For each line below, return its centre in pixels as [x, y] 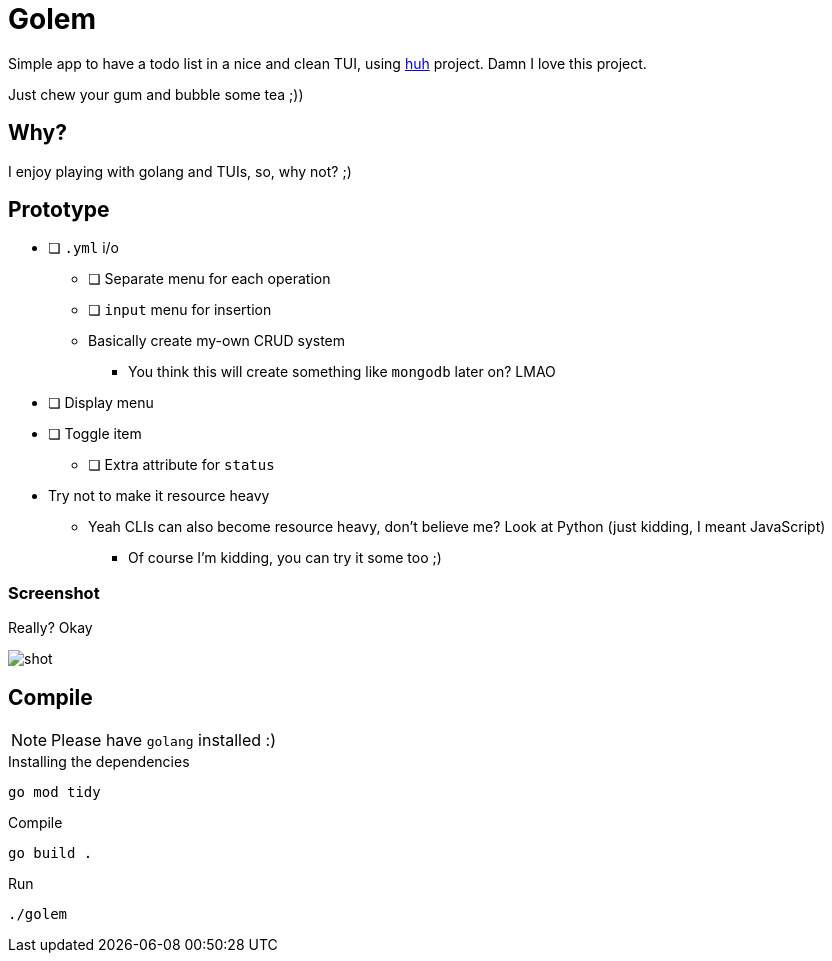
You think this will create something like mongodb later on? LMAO [342, 372]
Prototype [59, 210]
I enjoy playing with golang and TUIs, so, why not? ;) [180, 171]
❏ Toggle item [95, 434]
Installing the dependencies [99, 762]
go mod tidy [54, 792]
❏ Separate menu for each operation [209, 279]
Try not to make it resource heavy [159, 496]
